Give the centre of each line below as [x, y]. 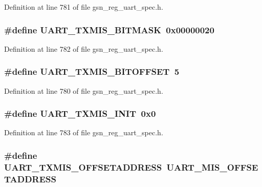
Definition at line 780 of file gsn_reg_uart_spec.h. [84, 90]
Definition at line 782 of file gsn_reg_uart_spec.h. [84, 48]
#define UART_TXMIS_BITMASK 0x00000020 [109, 29]
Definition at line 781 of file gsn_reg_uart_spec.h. [84, 7]
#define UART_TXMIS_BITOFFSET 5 [92, 71]
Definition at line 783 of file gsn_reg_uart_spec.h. [84, 132]
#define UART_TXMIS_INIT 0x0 [80, 113]
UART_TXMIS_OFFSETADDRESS [83, 167]
